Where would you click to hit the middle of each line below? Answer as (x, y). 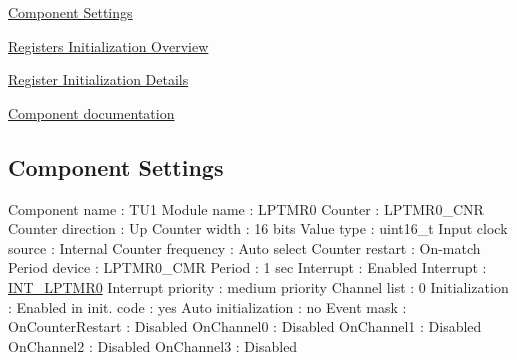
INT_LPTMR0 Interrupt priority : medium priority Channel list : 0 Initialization (258, 286)
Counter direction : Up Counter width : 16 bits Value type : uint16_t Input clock (258, 228)
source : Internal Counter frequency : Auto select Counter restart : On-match (244, 247)
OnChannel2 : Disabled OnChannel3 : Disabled (153, 345)
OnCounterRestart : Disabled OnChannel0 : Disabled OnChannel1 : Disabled (245, 326)
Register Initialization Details (98, 79)
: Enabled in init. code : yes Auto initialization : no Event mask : (207, 306)
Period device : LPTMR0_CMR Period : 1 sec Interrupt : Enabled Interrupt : (247, 267)
